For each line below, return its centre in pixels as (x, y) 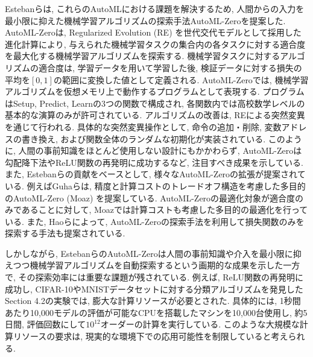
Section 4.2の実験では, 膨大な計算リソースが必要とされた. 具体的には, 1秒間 (153, 301)
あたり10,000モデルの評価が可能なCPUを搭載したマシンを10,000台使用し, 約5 (156, 312)
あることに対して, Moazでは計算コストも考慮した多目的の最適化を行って (165, 210)
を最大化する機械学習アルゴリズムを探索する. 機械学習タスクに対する (143, 56)
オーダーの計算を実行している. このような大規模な (200, 324)
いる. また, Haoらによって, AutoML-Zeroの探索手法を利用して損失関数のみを (155, 221)
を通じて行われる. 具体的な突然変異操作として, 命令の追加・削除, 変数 (143, 126)
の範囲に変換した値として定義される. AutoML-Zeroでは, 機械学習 (181, 79)
